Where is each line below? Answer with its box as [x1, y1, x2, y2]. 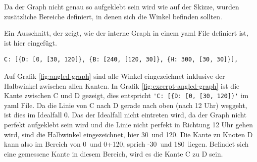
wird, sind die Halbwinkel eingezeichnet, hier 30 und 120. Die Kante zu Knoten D [4, 129, 253, 139]
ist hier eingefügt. [4, 37, 57, 48]
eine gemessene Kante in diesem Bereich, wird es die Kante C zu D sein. [4, 148, 223, 159]
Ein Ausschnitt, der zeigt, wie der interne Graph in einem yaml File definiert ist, [4, 28, 249, 38]
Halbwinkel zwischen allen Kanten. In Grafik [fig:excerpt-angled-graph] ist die [4, 80, 240, 91]
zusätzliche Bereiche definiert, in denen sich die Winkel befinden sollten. [4, 11, 222, 21]
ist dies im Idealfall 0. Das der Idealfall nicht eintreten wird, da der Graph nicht [4, 109, 247, 120]
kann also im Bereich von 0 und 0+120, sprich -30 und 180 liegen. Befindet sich [4, 139, 249, 149]
